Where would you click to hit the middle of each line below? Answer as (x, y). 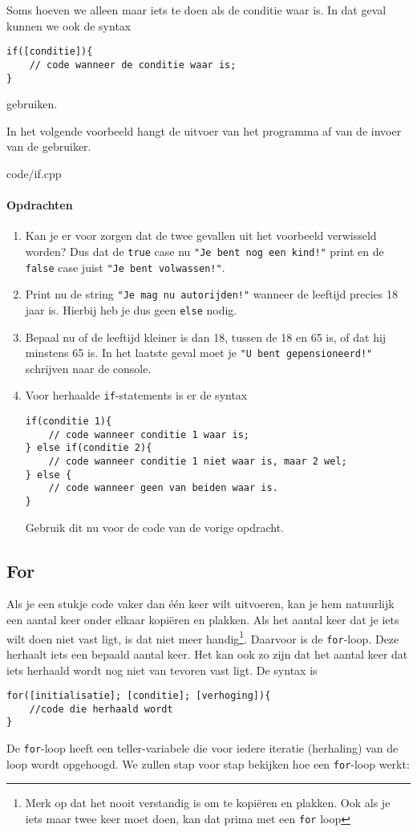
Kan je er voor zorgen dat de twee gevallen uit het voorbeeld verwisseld (201, 235)
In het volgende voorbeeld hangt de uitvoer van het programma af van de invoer (204, 130)
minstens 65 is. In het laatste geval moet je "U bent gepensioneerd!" (199, 353)
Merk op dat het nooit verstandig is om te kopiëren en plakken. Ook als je (208, 803)
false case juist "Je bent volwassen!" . (125, 267)
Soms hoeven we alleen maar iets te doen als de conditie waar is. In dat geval (196, 10)
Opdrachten (40, 205)
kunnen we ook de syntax (69, 25)
